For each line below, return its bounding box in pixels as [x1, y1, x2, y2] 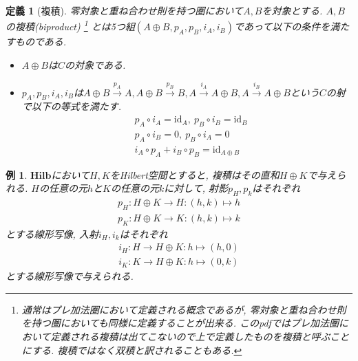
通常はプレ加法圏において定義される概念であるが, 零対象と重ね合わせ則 [21, 302, 346, 316]
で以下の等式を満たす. [21, 99, 122, 113]
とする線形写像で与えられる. [6, 269, 134, 283]
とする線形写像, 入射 [6, 226, 98, 241]
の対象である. [65, 57, 126, 72]
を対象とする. [262, 3, 323, 17]
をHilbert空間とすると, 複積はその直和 [109, 167, 280, 182]
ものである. [14, 34, 67, 49]
